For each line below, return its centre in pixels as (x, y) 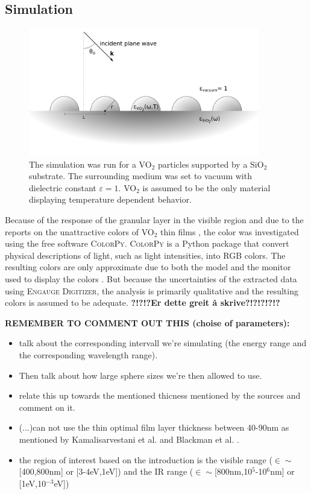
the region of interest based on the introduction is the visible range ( (146, 459)
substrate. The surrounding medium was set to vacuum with (140, 176)
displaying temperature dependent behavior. (111, 199)
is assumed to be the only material (206, 187)
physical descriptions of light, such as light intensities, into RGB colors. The (145, 255)
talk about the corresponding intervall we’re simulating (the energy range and (163, 343)
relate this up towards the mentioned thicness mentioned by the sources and (160, 395)
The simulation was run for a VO (90, 164)
